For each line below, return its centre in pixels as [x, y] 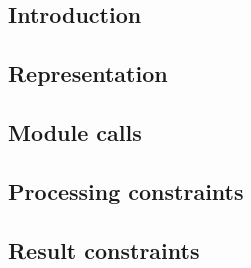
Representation [88, 73]
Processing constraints [126, 190]
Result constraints [104, 249]
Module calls [75, 131]
